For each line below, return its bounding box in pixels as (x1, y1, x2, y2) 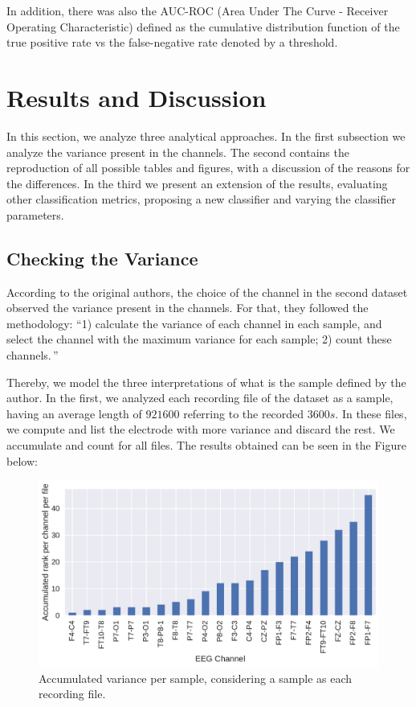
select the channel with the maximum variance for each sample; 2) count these (6, 331, 392, 347)
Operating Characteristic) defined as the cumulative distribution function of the (6, 18, 400, 35)
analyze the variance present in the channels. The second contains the (6, 143, 349, 160)
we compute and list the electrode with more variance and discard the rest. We (6, 421, 395, 438)
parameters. (6, 206, 64, 223)
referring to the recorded (183, 405, 304, 421)
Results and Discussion (6, 80, 267, 113)
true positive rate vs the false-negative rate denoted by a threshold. (6, 34, 338, 51)
